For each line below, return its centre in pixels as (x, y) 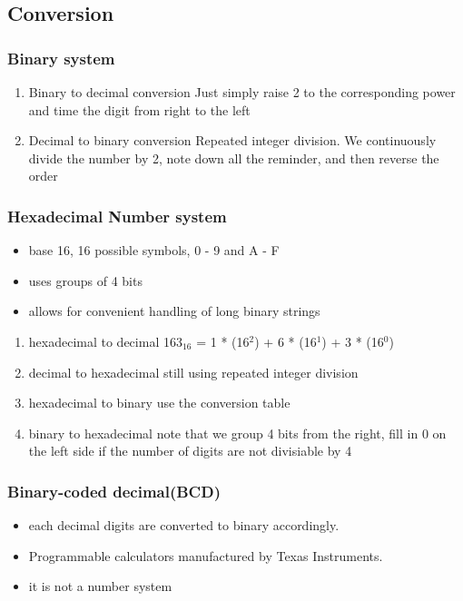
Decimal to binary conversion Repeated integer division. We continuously (232, 140)
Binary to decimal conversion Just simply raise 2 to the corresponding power (242, 92)
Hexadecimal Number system (117, 216)
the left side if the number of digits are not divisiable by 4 (190, 451)
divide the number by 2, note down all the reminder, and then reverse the (234, 158)
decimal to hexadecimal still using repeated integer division (193, 372)
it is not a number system (100, 586)
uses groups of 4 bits (85, 280)
